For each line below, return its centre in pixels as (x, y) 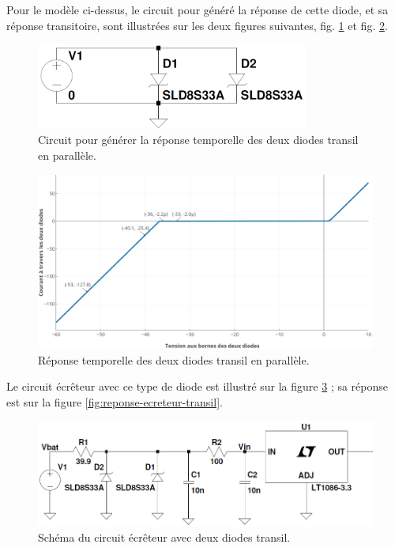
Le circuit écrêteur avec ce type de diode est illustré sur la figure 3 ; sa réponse (197, 386)
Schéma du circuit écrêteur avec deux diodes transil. (164, 537)
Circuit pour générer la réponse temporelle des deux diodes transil (198, 140)
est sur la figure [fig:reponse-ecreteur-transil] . (115, 401)
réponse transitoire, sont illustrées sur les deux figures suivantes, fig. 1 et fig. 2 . (197, 25)
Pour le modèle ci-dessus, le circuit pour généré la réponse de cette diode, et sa (197, 9)
